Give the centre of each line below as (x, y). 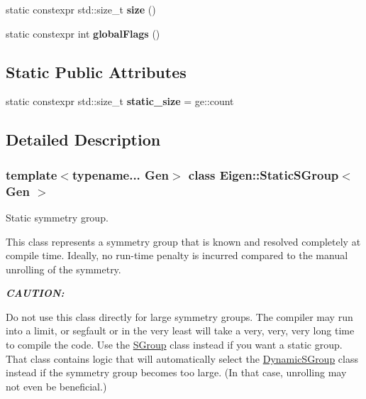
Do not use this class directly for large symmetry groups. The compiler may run (179, 316)
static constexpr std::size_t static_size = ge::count (120, 101)
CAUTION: (35, 293)
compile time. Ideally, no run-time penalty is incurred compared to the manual (177, 255)
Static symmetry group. (57, 217)
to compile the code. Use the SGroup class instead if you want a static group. (174, 345)
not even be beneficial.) (56, 386)
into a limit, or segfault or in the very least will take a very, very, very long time (180, 330)
